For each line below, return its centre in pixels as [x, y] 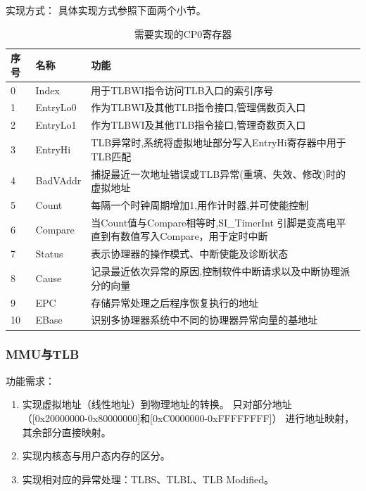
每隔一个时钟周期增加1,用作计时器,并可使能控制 [200, 205]
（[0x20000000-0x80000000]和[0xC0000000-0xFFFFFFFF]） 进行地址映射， [188, 417]
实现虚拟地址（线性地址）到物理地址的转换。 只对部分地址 [157, 404]
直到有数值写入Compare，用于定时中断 [179, 236]
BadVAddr [58, 180]
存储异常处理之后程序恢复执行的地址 [175, 302]
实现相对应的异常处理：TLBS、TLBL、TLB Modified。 [148, 479]
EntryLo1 [56, 125]
